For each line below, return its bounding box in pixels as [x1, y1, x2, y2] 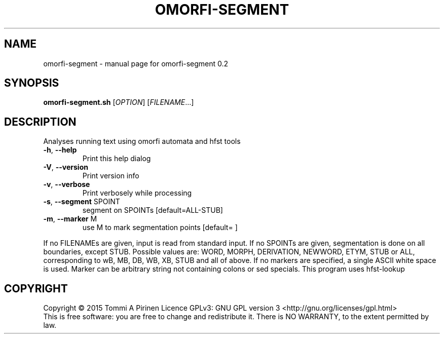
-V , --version [43, 163, 88, 172]
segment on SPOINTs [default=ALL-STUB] [82, 206, 223, 215]
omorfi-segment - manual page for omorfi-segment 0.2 [43, 59, 229, 68]
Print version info [82, 171, 139, 180]
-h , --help [43, 145, 77, 155]
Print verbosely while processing [82, 189, 192, 198]
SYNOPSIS [4, 77, 59, 90]
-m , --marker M [43, 214, 97, 223]
